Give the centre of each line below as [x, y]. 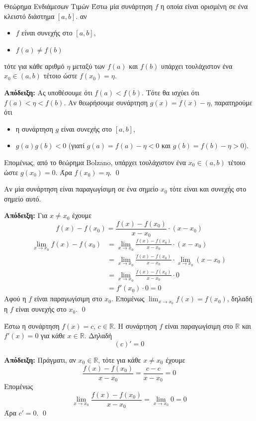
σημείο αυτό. [23, 198]
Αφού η [15, 299]
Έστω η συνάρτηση [32, 325]
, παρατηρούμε [231, 102]
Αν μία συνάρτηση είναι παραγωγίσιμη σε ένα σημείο [81, 189]
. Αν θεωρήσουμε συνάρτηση [106, 102]
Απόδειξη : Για [26, 215]
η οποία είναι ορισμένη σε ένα [204, 6]
